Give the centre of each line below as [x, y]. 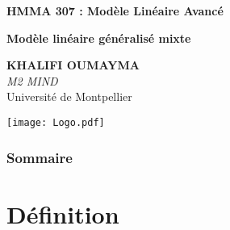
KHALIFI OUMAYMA [73, 65]
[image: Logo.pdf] [56, 122]
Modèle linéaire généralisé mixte [99, 38]
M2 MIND [32, 80]
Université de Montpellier [69, 96]
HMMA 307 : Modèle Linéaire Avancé [115, 10]
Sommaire [40, 157]
